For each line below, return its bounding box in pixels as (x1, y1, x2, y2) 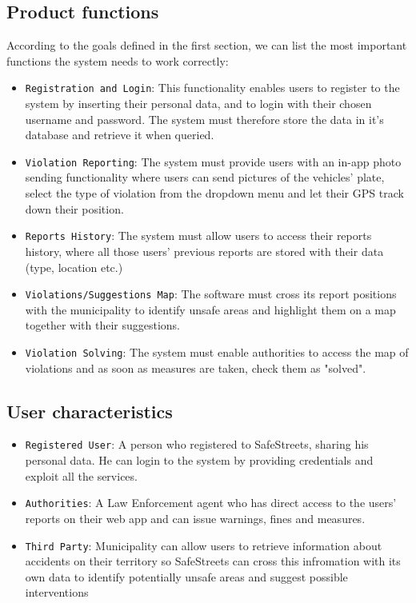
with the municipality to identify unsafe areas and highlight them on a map (25, 301, 396, 317)
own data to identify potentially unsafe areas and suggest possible (25, 568, 348, 585)
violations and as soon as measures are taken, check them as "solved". (25, 359, 366, 376)
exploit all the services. (25, 467, 138, 484)
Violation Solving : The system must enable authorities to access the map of (25, 343, 409, 360)
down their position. (25, 200, 124, 217)
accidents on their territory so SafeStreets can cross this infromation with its (25, 553, 401, 569)
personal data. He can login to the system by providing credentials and (25, 452, 374, 469)
